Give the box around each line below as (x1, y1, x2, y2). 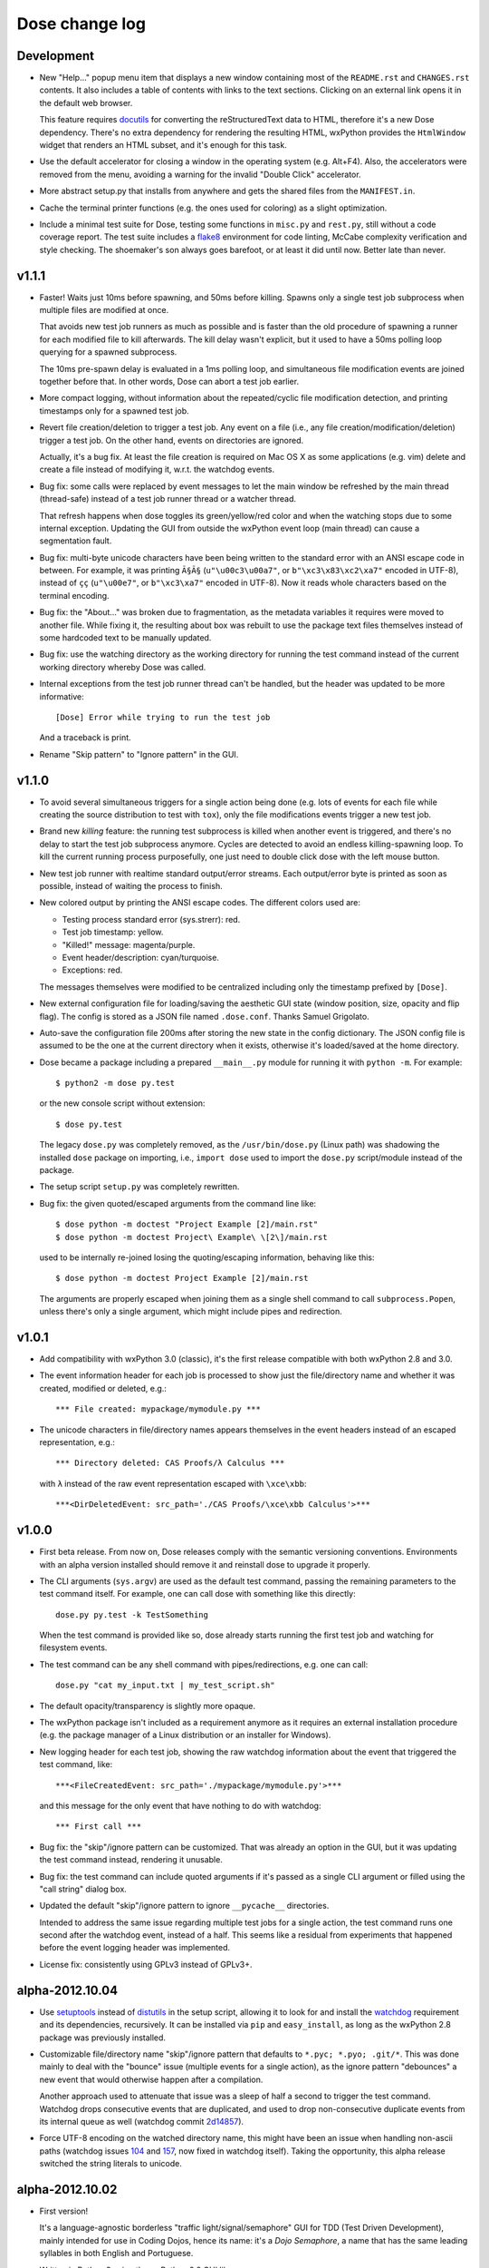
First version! (39, 2205, 89, 2216)
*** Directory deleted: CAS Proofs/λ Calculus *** (55, 1458, 285, 1469)
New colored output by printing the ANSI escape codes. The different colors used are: (39, 897, 361, 908)
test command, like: (39, 1759, 113, 1770)
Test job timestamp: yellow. (62, 926, 164, 938)
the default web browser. (39, 97, 133, 108)
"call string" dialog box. (39, 1883, 127, 1894)
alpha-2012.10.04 (16, 1982, 118, 1998)
